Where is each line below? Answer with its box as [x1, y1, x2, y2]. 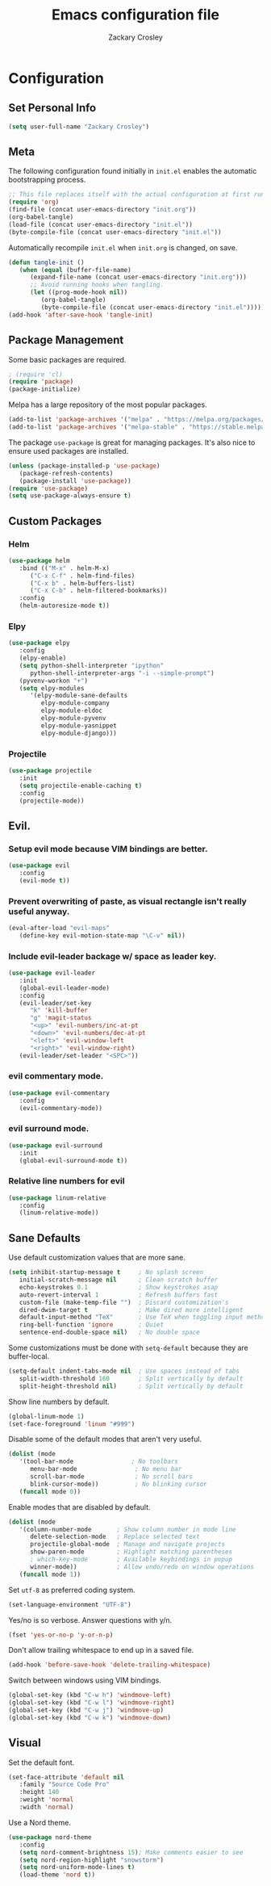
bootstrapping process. [8, 175, 86, 185]
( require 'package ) [8, 378, 74, 386]
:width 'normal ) [19, 1803, 74, 1812]
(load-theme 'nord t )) [19, 1871, 95, 1879]
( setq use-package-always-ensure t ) [8, 492, 131, 500]
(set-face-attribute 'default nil [8, 1773, 125, 1781]
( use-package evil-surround [8, 1141, 103, 1150]
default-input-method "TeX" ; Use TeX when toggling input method [19, 1314, 269, 1322]
